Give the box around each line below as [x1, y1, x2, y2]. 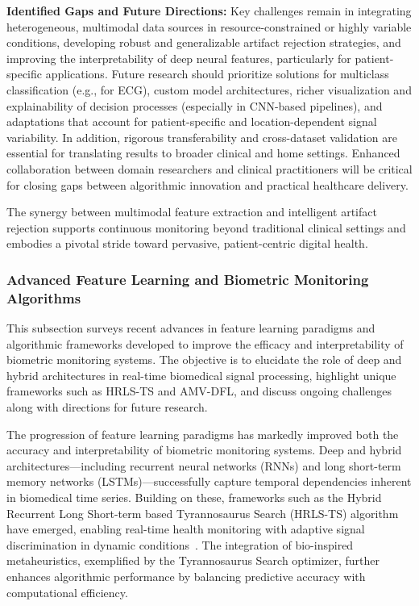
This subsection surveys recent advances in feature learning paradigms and [6, 320, 375, 336]
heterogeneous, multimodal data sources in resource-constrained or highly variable [6, 18, 412, 35]
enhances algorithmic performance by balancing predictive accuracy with [6, 567, 366, 584]
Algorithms [6, 287, 81, 307]
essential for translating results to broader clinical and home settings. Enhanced [6, 144, 400, 161]
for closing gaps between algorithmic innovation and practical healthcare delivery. [6, 176, 409, 193]
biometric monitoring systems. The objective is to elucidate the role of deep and [6, 351, 402, 368]
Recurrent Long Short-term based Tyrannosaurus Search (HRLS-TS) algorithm [6, 504, 399, 521]
